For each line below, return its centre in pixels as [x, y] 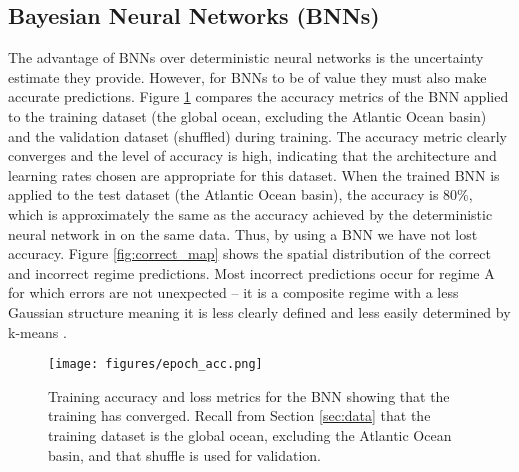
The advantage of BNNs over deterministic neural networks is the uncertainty [246, 57]
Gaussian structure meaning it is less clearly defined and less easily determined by [259, 311]
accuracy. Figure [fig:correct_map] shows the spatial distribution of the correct [250, 253]
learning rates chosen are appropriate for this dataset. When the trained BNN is [254, 174]
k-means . [37, 331]
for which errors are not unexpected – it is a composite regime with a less [233, 292]
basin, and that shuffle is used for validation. [184, 454]
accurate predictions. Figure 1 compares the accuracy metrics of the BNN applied [258, 96]
